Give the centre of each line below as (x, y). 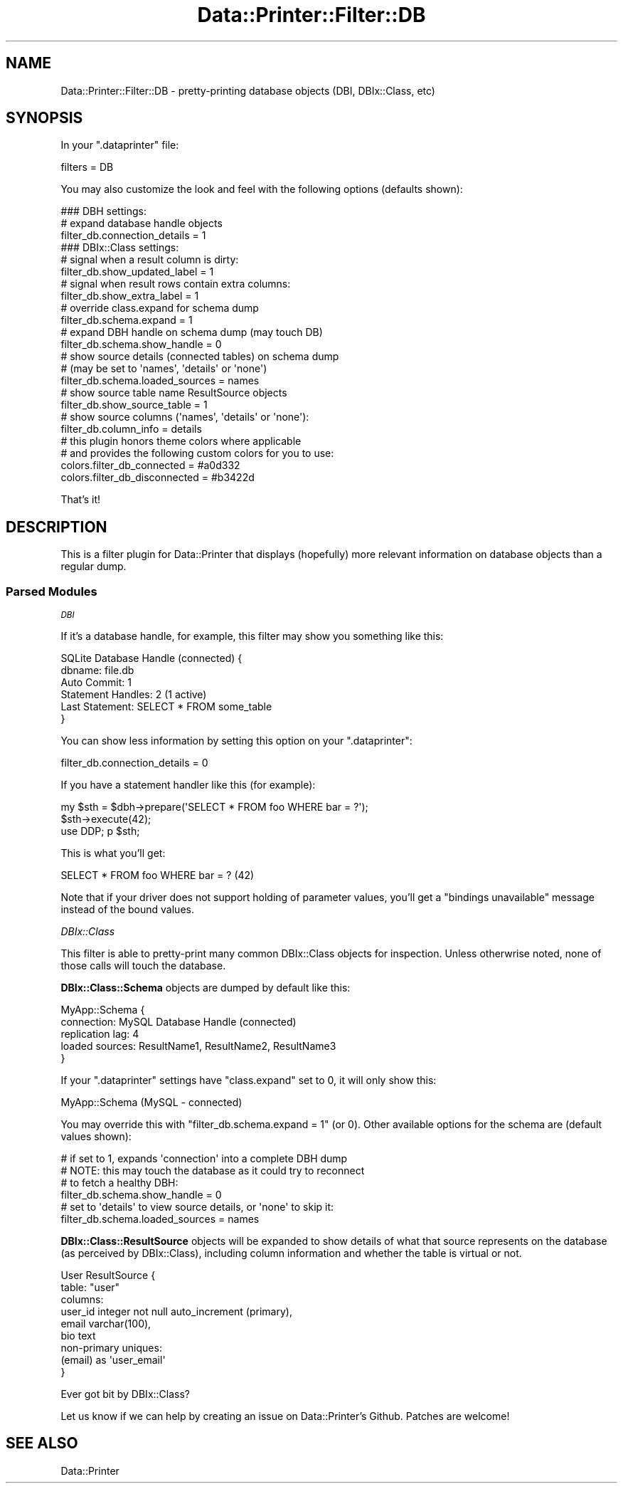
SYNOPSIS (44, 118)
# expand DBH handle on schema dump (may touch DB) (192, 332)
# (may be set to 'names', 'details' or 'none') (164, 369)
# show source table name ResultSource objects (174, 393)
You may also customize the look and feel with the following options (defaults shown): (262, 189)
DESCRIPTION (57, 527)
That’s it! (81, 500)
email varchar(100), (106, 1324)
